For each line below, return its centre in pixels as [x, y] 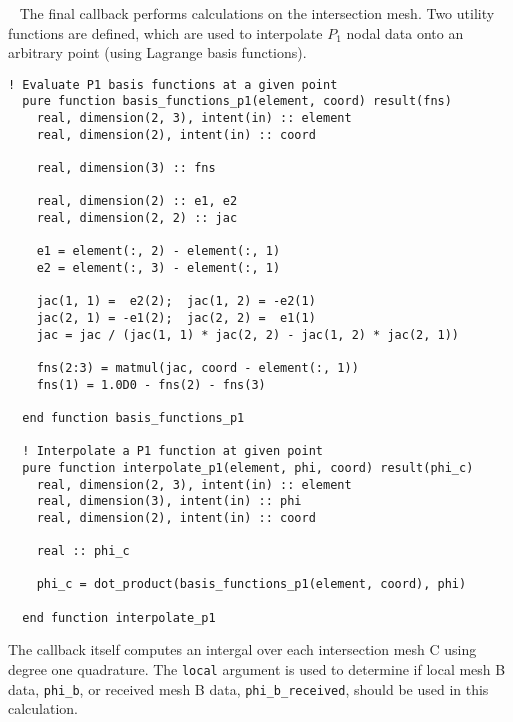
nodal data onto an [405, 32]
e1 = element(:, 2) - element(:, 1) [158, 251]
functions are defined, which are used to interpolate [165, 32]
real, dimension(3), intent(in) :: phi [169, 501]
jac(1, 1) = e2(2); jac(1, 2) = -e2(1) [176, 301]
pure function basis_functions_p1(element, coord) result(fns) [237, 101]
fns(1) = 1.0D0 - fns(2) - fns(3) [151, 384]
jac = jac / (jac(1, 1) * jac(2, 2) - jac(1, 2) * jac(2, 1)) [248, 334]
